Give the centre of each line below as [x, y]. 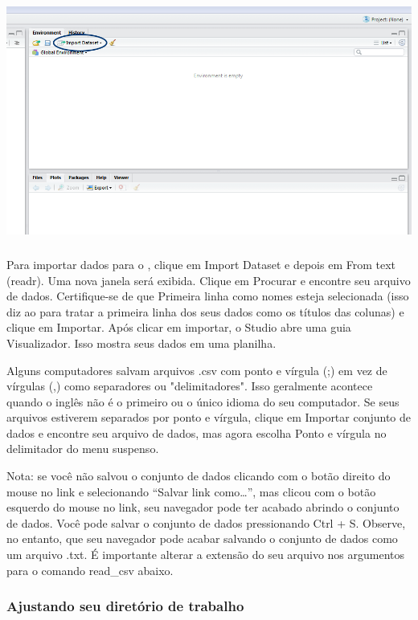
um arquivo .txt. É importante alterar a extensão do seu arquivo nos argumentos [206, 555]
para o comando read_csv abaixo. [90, 570]
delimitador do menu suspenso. [83, 449]
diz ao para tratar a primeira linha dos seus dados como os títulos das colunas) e [205, 311]
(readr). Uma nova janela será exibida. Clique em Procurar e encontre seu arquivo [209, 280]
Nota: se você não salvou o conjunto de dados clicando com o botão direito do [199, 476]
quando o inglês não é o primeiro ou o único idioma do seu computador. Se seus [203, 401]
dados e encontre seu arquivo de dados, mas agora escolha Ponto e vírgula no [197, 432]
